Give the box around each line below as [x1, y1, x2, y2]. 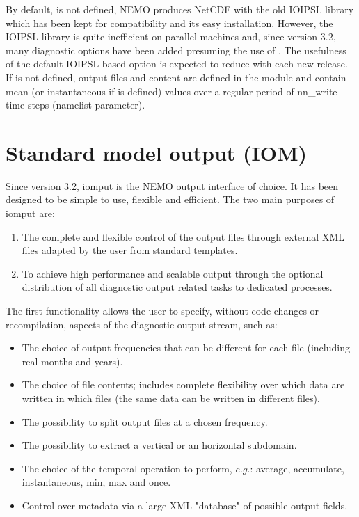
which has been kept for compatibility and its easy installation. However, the [6, 15, 333, 30]
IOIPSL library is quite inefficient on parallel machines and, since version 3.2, [6, 29, 336, 44]
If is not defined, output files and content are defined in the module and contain [6, 70, 346, 84]
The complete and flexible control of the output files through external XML [22, 229, 344, 244]
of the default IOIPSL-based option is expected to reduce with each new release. [6, 56, 348, 71]
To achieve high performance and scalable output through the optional [22, 266, 324, 280]
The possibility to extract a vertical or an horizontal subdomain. [22, 438, 297, 452]
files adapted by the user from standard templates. [22, 243, 238, 257]
